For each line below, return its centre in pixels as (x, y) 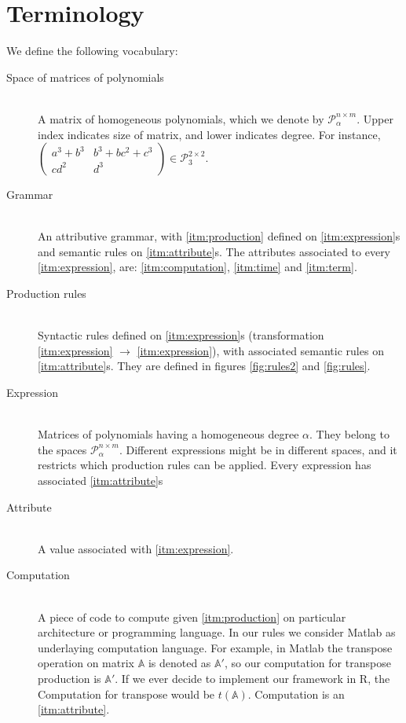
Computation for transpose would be (126, 694)
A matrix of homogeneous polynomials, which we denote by (181, 118)
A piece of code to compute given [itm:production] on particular (192, 617)
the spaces (62, 449)
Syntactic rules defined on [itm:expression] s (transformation (181, 335)
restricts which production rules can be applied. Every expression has (205, 465)
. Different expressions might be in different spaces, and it (258, 449)
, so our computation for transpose (307, 663)
